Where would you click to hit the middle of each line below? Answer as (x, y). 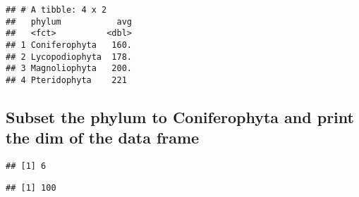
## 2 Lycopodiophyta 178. (69, 57)
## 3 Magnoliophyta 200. (69, 69)
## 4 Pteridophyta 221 (66, 80)
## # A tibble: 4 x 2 (56, 10)
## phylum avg (69, 21)
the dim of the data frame (103, 138)
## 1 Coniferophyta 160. (69, 45)
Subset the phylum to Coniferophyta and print (180, 116)
